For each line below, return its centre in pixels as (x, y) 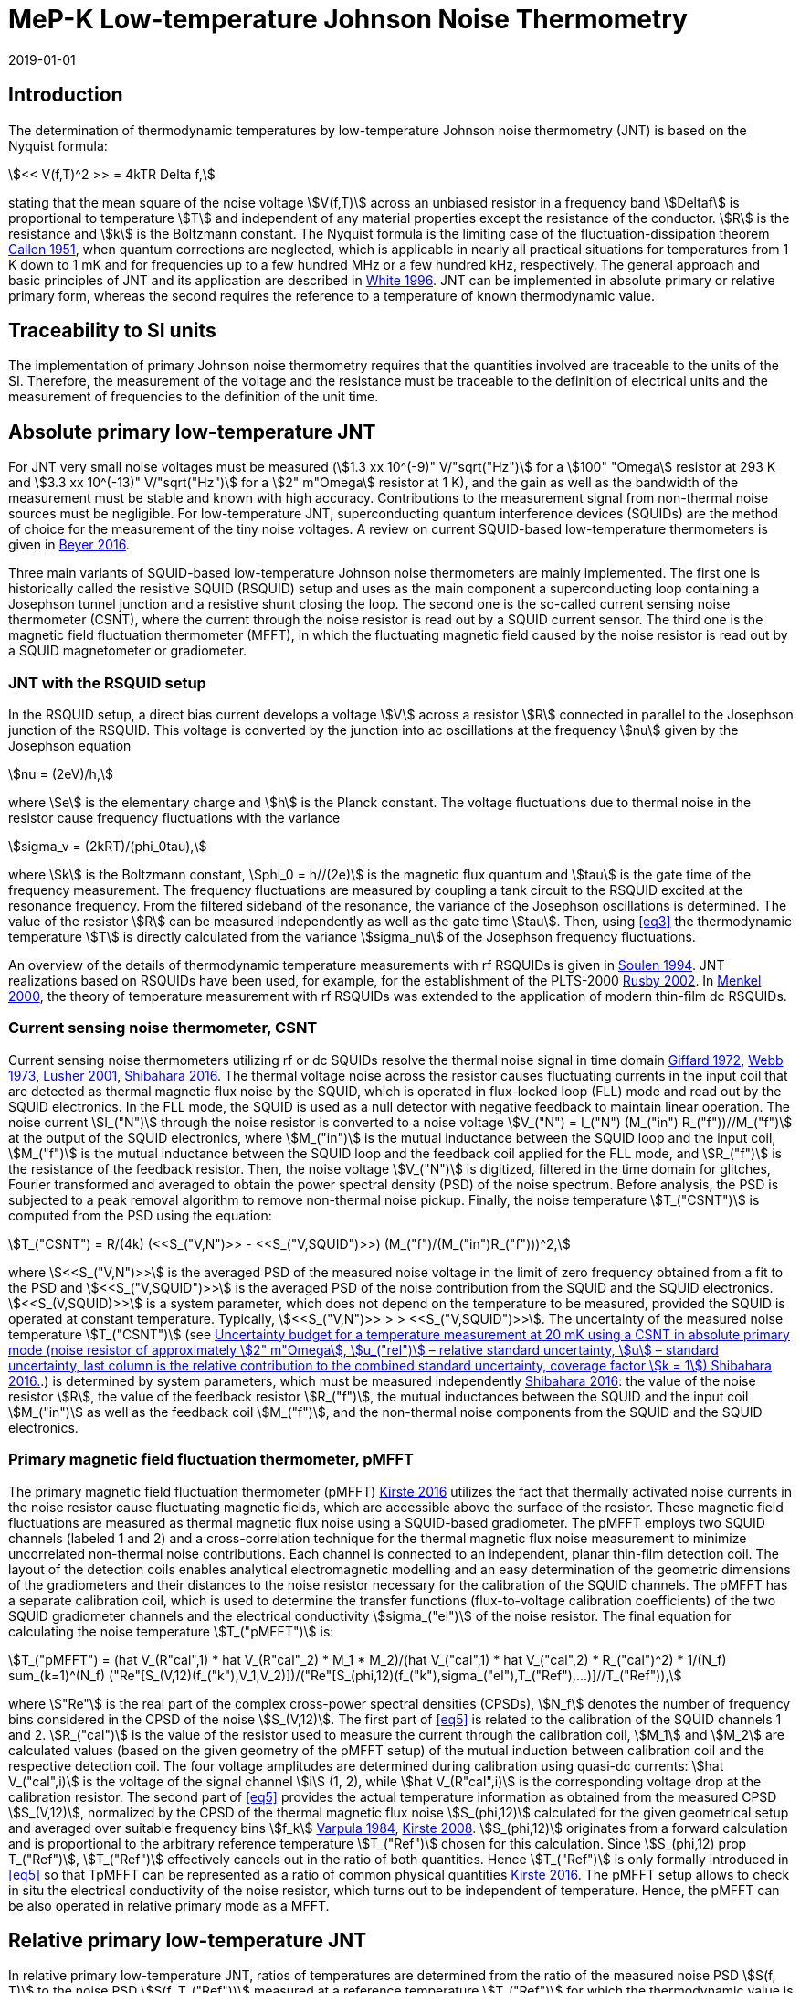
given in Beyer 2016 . (69, 545)
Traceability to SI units (112, 331)
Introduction (66, 95)
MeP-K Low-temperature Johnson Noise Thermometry (348, 19)
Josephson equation (70, 746)
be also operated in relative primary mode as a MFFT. (169, 1905)
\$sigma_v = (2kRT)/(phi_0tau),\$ (108, 847)
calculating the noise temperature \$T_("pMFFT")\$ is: (171, 1631)
